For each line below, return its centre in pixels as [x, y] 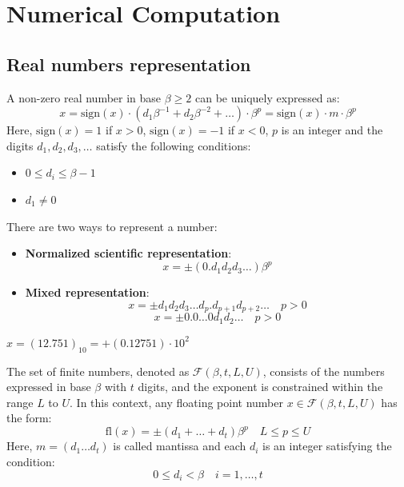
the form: [29, 418]
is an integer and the [332, 130]
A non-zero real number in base [84, 97]
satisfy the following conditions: [174, 145]
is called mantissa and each [180, 446]
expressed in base [49, 387]
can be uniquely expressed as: [268, 97]
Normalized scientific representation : [128, 253]
